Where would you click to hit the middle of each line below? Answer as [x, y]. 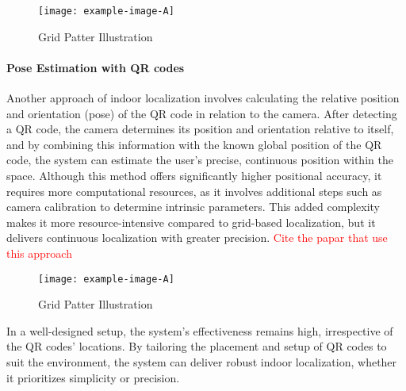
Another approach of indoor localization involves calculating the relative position [203, 98]
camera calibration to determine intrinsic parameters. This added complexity [193, 207]
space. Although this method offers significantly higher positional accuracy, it [194, 176]
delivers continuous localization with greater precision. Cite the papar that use [197, 238]
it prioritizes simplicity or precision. [93, 377]
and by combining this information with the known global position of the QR [194, 144]
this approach [39, 253]
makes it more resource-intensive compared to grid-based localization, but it [191, 222]
